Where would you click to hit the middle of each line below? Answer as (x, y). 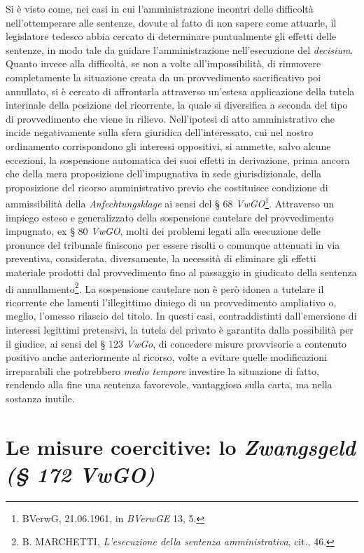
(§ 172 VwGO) (80, 474)
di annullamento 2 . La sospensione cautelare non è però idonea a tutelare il (165, 287)
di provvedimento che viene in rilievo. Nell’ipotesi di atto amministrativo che (170, 118)
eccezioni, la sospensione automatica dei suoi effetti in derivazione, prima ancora (178, 159)
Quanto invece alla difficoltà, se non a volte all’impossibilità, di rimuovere (163, 63)
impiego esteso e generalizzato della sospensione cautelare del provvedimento (170, 217)
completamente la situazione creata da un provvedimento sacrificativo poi (163, 77)
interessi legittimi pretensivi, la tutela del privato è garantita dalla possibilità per (180, 329)
